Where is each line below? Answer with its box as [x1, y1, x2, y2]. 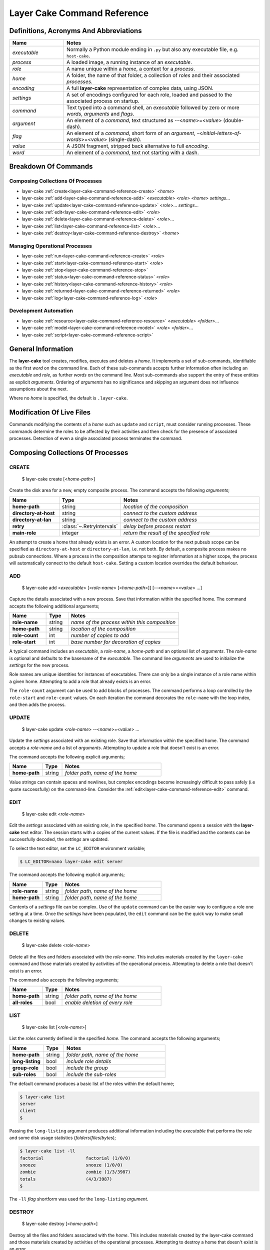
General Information [9, 345, 73, 353]
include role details [66, 1057, 111, 1064]
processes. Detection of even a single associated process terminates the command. [9, 435, 182, 441]
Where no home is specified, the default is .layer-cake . [9, 395, 128, 401]
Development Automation [9, 307, 73, 314]
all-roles [12, 999, 32, 1006]
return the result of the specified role [123, 529, 210, 536]
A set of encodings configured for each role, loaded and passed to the [66, 91, 232, 98]
